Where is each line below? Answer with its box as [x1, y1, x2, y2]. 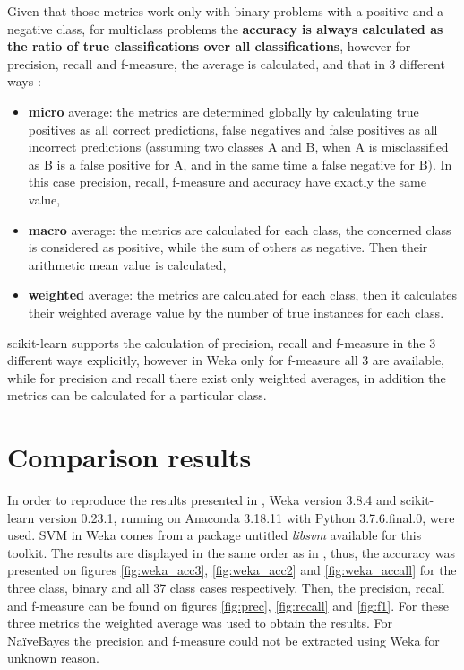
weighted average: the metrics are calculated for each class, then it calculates [28, 285, 458, 304]
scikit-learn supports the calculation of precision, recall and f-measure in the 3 [7, 333, 436, 352]
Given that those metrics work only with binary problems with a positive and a [7, 2, 444, 20]
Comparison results [7, 439, 252, 475]
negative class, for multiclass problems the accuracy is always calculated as [7, 19, 443, 38]
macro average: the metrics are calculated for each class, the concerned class [28, 220, 451, 239]
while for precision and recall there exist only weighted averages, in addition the [7, 368, 446, 387]
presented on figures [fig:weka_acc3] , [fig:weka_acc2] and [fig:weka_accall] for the [7, 561, 457, 579]
